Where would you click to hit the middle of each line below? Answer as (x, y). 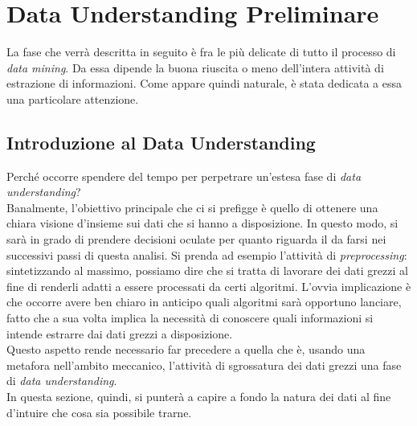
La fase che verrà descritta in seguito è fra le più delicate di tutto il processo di (201, 52)
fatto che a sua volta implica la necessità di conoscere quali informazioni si (190, 318)
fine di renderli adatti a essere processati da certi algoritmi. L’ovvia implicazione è (209, 286)
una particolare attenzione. (73, 98)
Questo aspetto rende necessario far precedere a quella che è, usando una (186, 349)
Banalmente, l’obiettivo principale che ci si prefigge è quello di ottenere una (192, 207)
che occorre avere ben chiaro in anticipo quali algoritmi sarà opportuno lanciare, (204, 302)
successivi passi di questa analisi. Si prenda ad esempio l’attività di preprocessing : (207, 254)
